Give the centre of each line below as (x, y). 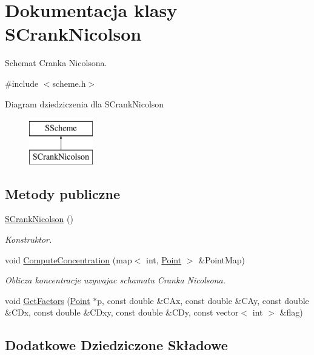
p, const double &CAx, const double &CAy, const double (203, 300)
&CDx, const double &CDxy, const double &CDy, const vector (122, 312)
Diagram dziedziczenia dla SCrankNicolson (85, 103)
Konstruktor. (28, 239)
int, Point (164, 259)
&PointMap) (222, 259)
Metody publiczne (62, 193)
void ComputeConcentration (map (68, 259)
